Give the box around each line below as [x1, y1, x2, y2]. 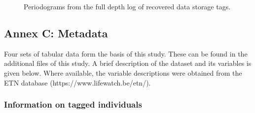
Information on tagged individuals [4, 98, 142, 111]
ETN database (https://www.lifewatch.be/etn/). [4, 77, 151, 87]
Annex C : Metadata [4, 25, 108, 40]
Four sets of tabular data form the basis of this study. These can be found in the [4, 48, 248, 58]
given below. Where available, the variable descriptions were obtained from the [4, 67, 242, 78]
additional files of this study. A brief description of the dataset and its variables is [4, 58, 252, 68]
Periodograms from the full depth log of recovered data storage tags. [24, 1, 231, 11]
